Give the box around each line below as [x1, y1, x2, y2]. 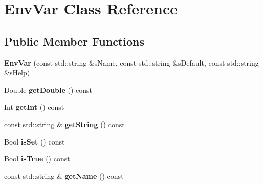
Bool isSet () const [4, 136, 65, 147]
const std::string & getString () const [4, 118, 125, 129]
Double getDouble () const [4, 84, 93, 95]
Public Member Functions [4, 33, 144, 49]
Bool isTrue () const [4, 153, 70, 164]
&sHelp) [4, 67, 30, 78]
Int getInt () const [4, 101, 64, 112]
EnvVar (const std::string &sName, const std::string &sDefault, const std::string [4, 57, 259, 68]
